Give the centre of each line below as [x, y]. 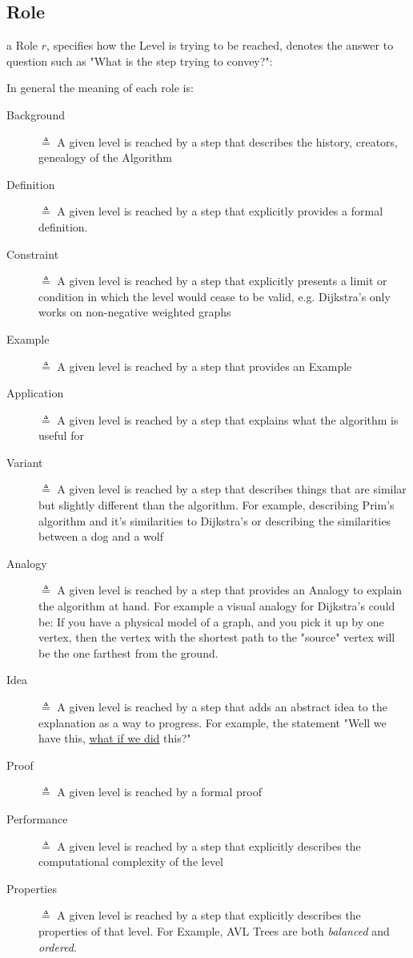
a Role [22, 45]
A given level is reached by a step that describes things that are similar [232, 489]
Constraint [33, 254]
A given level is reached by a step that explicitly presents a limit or [222, 281]
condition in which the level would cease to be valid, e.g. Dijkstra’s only [215, 296]
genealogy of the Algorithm [105, 157]
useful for [61, 435]
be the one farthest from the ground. [128, 652]
